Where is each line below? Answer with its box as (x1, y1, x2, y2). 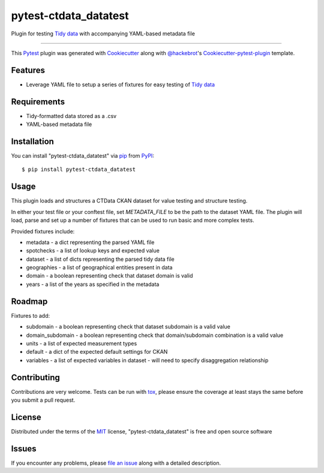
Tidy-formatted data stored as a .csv (26, 112, 117, 119)
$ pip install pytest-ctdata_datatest (22, 166, 136, 173)
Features (11, 65, 45, 75)
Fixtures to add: (11, 312, 50, 319)
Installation (11, 136, 54, 146)
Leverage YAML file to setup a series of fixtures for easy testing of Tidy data (26, 81, 215, 88)
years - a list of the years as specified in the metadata (26, 281, 160, 288)
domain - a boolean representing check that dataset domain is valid (26, 272, 193, 279)
